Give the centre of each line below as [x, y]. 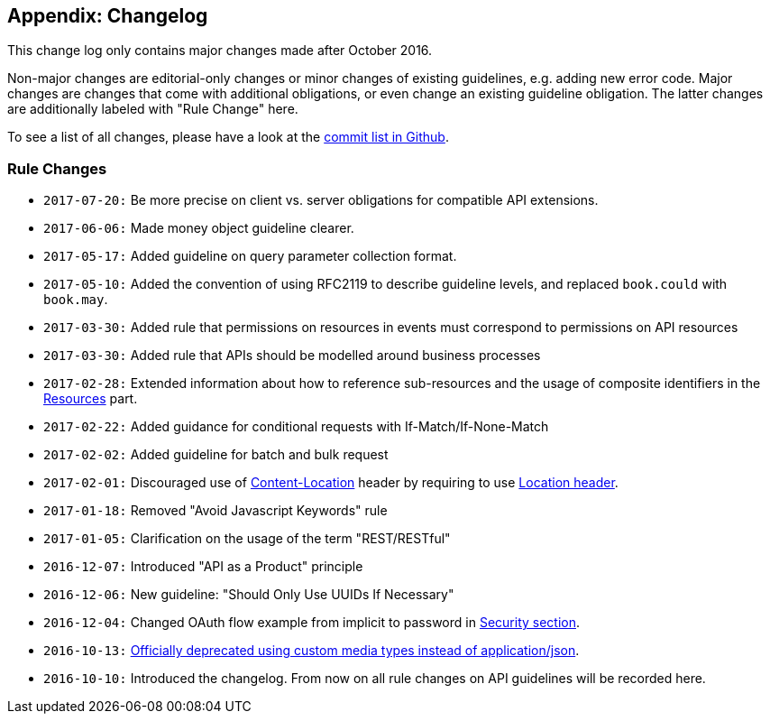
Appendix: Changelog [108, 16]
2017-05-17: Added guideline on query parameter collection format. [250, 256]
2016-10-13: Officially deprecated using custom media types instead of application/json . [312, 651]
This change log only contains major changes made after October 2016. [220, 51]
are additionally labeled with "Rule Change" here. [153, 109]
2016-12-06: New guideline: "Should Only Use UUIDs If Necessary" [249, 595]
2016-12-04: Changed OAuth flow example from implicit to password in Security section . [312, 623]
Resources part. [91, 399]
